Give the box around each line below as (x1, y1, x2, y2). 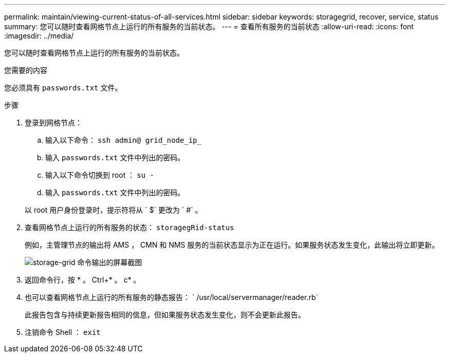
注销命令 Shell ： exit (25, 328, 101, 336)
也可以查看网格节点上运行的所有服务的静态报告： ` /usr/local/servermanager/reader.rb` (25, 293, 318, 302)
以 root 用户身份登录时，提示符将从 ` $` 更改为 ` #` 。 (25, 205, 202, 214)
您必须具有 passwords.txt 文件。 (4, 83, 122, 92)
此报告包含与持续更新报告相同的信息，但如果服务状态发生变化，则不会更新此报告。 (25, 310, 305, 319)
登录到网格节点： (25, 118, 82, 127)
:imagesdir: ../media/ (4, 31, 74, 40)
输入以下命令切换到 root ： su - (45, 171, 154, 179)
